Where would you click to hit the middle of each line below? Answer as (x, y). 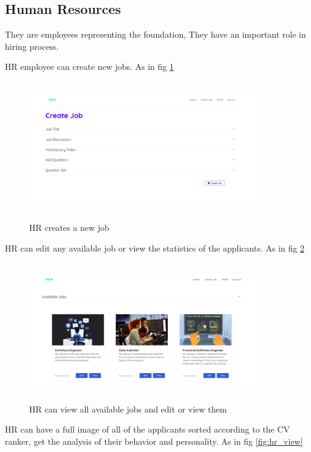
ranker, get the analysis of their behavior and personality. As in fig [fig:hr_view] (154, 441)
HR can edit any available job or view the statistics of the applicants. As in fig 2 (155, 248)
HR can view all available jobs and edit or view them (128, 409)
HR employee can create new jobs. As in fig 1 (89, 67)
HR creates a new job (69, 228)
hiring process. (32, 46)
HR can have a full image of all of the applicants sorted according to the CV (148, 429)
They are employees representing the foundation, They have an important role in (155, 34)
